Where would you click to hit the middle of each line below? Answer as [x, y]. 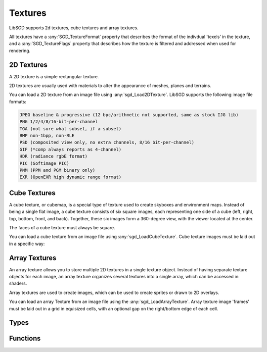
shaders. [18, 283]
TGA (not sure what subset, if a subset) [70, 128]
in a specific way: [27, 244]
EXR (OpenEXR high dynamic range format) [70, 177]
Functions [25, 338]
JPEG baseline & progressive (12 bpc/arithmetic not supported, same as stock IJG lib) [129, 115]
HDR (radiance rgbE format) [53, 156]
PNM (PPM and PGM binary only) [58, 170]
